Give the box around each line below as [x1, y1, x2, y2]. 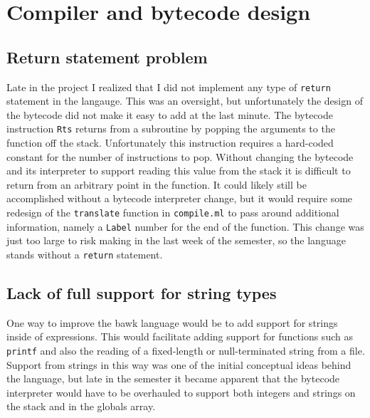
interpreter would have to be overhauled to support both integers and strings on [6, 385, 356, 399]
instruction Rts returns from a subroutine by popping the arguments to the [6, 121, 335, 136]
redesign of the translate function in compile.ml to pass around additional [6, 205, 339, 220]
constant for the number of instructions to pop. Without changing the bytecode [6, 149, 354, 164]
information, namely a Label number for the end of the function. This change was [6, 219, 364, 234]
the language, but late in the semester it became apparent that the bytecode [6, 371, 340, 386]
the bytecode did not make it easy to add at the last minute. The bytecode [6, 107, 334, 122]
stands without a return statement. [6, 246, 163, 261]
